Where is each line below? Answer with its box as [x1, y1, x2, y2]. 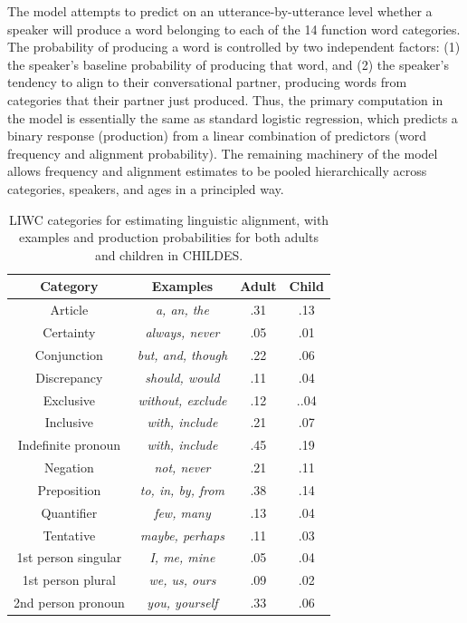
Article [50, 300, 89, 319]
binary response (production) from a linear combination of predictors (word [7, 126, 426, 145]
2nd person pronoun [14, 593, 125, 612]
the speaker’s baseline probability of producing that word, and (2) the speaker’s [7, 54, 449, 73]
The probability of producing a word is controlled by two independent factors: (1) [7, 37, 461, 56]
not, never [154, 458, 211, 477]
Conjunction [34, 345, 103, 364]
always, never [145, 323, 220, 341]
